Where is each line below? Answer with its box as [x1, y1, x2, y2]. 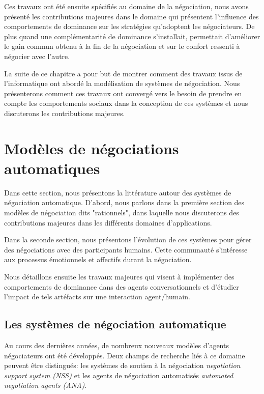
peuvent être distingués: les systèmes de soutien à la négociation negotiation [4, 360, 241, 371]
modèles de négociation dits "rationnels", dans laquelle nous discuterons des [4, 207, 239, 218]
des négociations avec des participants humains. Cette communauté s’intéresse [4, 244, 248, 255]
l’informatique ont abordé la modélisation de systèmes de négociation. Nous [4, 78, 240, 89]
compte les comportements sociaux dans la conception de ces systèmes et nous [4, 98, 248, 108]
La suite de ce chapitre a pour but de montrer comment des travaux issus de [4, 68, 243, 78]
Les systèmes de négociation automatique [4, 316, 226, 332]
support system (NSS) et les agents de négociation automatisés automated [4, 370, 233, 380]
